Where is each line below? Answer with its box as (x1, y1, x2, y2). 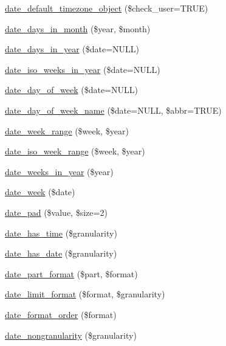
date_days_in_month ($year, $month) (5, 22, 151, 35)
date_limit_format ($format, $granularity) (5, 288, 165, 300)
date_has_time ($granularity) (5, 226, 117, 239)
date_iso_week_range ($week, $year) (5, 145, 145, 157)
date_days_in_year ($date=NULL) (5, 43, 140, 55)
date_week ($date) (5, 185, 75, 198)
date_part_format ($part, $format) (5, 267, 138, 280)
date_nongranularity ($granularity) (5, 328, 137, 341)
